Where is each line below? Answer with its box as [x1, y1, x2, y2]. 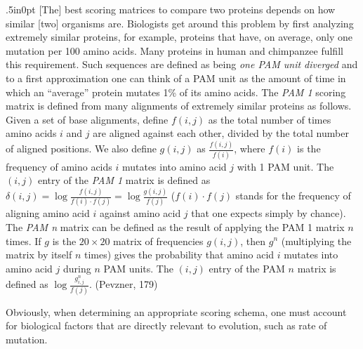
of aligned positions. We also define [6, 141, 157, 156]
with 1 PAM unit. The [237, 159, 334, 173]
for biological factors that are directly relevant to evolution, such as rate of [6, 318, 327, 333]
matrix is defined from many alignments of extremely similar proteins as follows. [6, 98, 352, 113]
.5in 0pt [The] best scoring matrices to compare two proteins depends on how [6, 2, 336, 16]
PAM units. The [103, 261, 173, 275]
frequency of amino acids [6, 159, 112, 173]
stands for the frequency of [235, 188, 351, 203]
